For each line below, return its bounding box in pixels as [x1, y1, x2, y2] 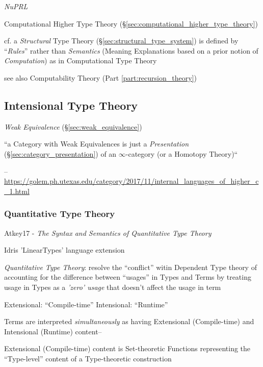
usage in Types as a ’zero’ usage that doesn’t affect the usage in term [4, 281, 221, 292]
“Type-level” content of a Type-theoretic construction [4, 353, 172, 363]
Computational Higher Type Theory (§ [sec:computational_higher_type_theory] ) [4, 18, 258, 29]
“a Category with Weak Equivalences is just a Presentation [4, 138, 189, 149]
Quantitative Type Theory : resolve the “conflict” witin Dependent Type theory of [4, 261, 257, 272]
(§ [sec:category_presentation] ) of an [4, 148, 117, 159]
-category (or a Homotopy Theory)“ [125, 148, 238, 159]
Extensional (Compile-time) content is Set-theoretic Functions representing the [4, 343, 251, 354]
